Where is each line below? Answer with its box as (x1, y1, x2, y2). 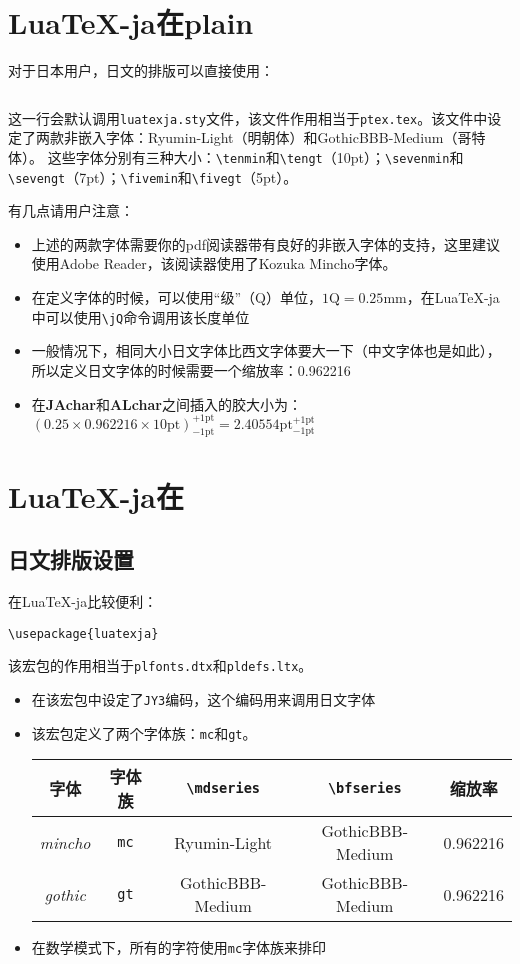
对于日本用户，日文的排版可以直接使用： (8, 60, 274, 81)
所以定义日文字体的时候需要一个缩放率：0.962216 (31, 359, 351, 380)
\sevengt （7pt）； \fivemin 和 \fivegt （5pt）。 (8, 166, 298, 187)
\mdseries (186, 780, 261, 797)
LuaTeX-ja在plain (8, 2, 254, 43)
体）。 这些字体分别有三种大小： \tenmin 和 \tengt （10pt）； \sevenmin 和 (8, 146, 464, 167)
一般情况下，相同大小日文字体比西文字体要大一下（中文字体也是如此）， (31, 340, 501, 361)
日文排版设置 (8, 544, 134, 575)
